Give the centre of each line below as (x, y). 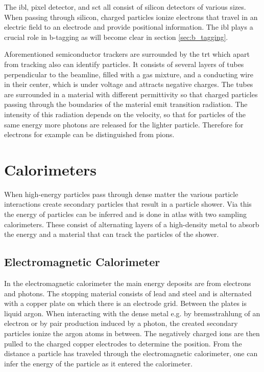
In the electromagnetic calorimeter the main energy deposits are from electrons (128, 283)
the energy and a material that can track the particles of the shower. (112, 234)
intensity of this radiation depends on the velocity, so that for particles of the (125, 114)
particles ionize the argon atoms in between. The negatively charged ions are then (132, 333)
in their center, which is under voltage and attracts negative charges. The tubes (129, 84)
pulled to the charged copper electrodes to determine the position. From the (123, 343)
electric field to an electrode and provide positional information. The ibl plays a (129, 27)
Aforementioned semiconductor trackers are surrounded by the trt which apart (127, 54)
